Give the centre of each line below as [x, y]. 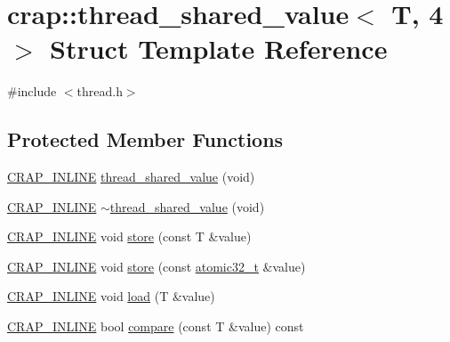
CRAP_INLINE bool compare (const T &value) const [156, 326]
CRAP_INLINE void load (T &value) [111, 296]
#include [32, 91]
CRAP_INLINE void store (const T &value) [129, 236]
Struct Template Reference [219, 49]
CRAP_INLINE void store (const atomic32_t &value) [157, 266]
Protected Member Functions [145, 139]
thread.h [100, 91]
